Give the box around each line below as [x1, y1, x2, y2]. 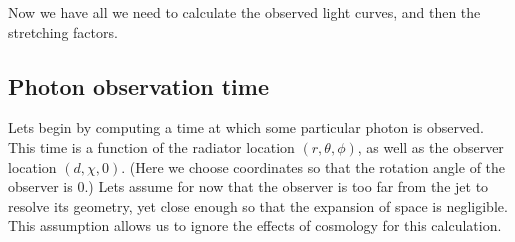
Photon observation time [8, 70, 270, 101]
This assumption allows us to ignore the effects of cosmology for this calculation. [8, 215, 502, 236]
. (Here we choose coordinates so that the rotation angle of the [121, 156, 506, 177]
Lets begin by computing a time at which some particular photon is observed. [8, 117, 484, 138]
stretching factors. [8, 21, 118, 42]
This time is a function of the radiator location [8, 136, 295, 157]
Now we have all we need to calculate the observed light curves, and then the [8, 2, 481, 22]
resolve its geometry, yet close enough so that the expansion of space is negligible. [8, 195, 508, 216]
